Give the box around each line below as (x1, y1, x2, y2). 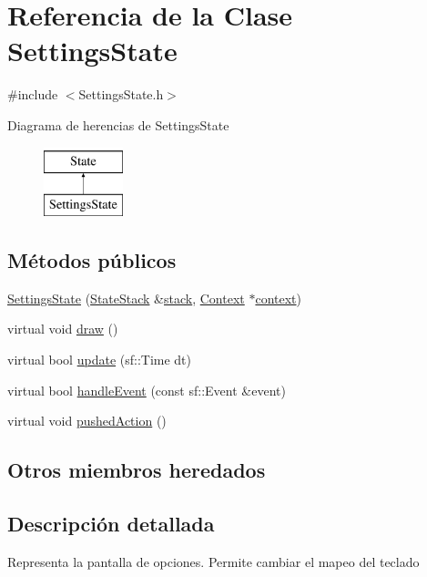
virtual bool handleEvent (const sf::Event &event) (7, 380, 286, 399)
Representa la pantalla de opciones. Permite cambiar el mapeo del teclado (7, 551, 420, 571)
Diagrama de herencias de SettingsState (7, 115, 229, 134)
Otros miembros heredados (7, 456, 266, 484)
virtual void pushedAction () (7, 411, 167, 430)
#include (7, 85, 58, 104)
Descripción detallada (7, 510, 215, 538)
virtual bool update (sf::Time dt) (7, 350, 192, 369)
